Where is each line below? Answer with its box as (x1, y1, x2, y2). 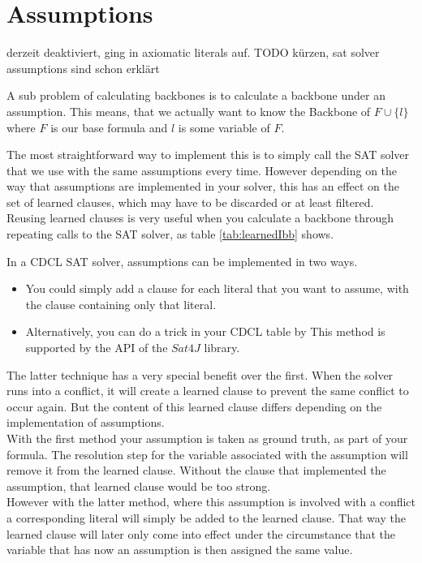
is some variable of (178, 118, 270, 135)
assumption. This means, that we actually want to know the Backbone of (6, 102, 371, 119)
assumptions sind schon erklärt (6, 59, 160, 76)
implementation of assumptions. (6, 414, 165, 431)
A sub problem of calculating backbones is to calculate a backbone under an (6, 87, 385, 104)
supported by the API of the (25, 339, 168, 356)
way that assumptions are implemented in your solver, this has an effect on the (6, 178, 399, 195)
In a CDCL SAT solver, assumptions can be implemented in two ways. (6, 252, 358, 269)
